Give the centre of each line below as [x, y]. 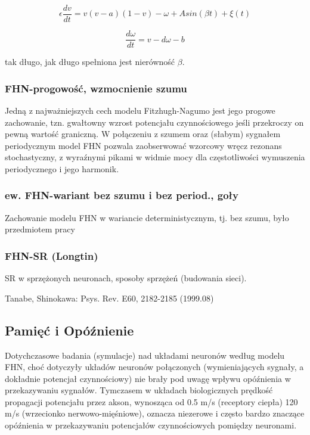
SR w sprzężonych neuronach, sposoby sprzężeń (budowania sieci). [126, 278]
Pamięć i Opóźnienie [69, 330]
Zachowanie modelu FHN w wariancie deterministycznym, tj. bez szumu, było [147, 217]
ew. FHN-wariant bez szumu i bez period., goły [122, 195]
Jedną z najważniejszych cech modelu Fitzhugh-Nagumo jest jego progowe [140, 110]
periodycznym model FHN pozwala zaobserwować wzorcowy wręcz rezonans [143, 145]
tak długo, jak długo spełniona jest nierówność [90, 62]
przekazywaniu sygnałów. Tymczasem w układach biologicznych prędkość [139, 390]
